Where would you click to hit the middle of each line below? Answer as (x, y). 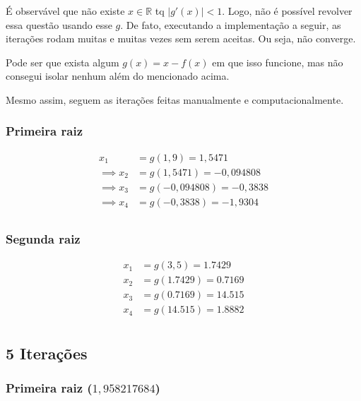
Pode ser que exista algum (63, 62)
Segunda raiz (43, 238)
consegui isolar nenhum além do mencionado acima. (118, 76)
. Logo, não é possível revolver (287, 11)
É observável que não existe (65, 11)
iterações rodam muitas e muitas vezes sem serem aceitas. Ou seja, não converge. (181, 38)
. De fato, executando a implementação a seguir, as (231, 24)
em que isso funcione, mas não (278, 62)
